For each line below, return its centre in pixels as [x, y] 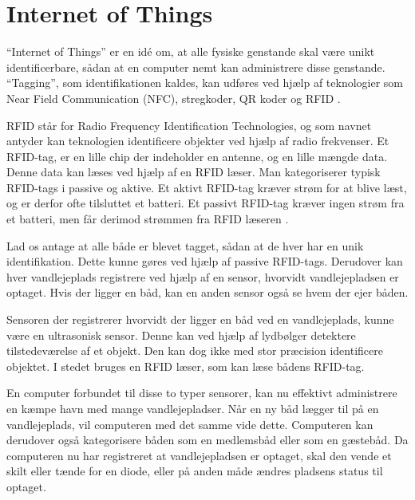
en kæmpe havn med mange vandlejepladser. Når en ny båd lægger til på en [193, 408]
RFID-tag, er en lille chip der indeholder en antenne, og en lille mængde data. [197, 156]
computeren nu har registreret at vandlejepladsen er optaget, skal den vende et [199, 455]
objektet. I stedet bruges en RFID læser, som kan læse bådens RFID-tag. [186, 366]
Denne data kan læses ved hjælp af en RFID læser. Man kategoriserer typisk [194, 172]
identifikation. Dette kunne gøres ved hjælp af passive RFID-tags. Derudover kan [205, 261]
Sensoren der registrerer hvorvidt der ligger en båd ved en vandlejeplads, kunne [200, 319]
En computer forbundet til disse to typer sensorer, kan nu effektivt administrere [202, 393]
